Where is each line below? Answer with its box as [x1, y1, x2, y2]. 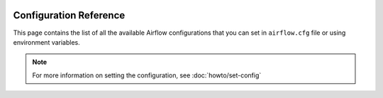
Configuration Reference [13, 9, 126, 21]
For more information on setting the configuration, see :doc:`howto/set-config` [32, 71, 262, 80]
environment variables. [13, 38, 81, 46]
